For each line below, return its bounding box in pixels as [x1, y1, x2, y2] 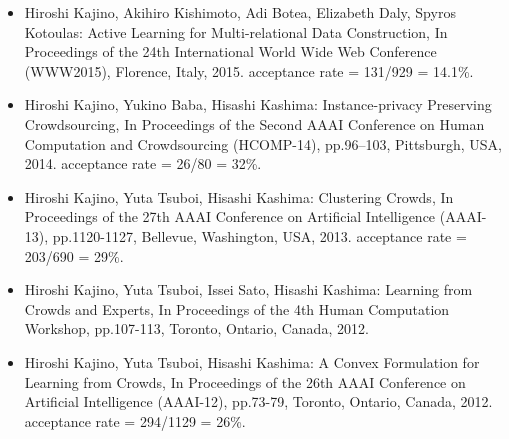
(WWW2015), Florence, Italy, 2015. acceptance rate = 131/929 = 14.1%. [24, 60, 474, 81]
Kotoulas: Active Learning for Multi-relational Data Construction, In [24, 21, 448, 42]
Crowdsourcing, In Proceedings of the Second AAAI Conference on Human [24, 113, 485, 134]
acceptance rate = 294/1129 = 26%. [24, 410, 246, 431]
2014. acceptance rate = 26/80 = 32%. [24, 153, 262, 174]
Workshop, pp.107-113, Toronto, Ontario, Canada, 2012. [24, 318, 369, 339]
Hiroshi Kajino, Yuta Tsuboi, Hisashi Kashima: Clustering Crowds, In [24, 186, 454, 207]
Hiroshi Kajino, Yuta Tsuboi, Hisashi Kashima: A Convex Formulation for [24, 351, 480, 372]
